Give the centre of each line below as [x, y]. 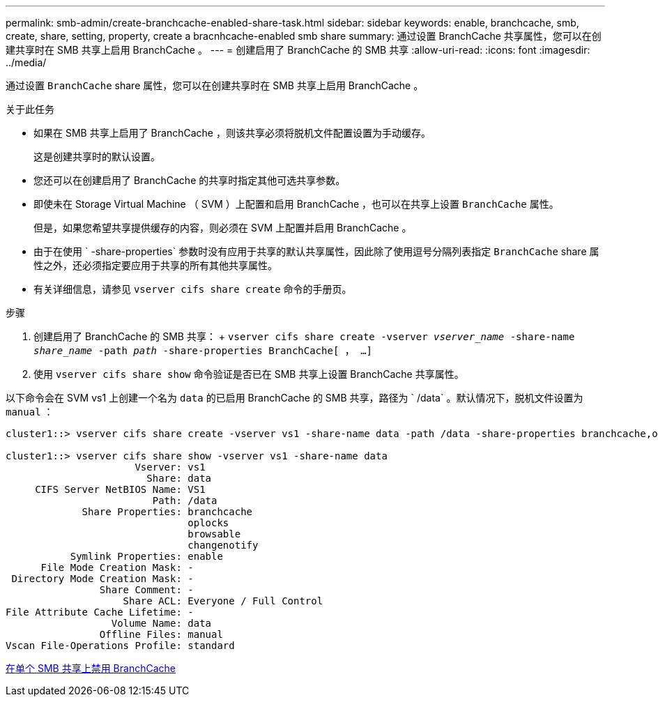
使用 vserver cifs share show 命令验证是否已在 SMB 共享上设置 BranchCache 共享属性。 [249, 374]
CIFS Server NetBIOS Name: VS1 [120, 489]
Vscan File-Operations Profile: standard [120, 646]
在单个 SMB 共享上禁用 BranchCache [91, 668]
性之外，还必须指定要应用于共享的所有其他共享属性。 [155, 265]
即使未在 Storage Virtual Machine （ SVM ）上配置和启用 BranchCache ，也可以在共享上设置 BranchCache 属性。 [296, 204]
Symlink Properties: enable [146, 556]
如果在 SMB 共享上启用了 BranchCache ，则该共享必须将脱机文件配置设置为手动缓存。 [232, 133]
